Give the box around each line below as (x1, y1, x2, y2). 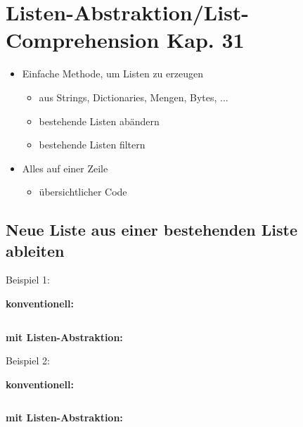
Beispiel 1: (6, 272, 50, 287)
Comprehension (6, 25, 160, 54)
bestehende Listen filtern (39, 137, 146, 152)
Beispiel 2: (6, 353, 50, 368)
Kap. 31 (167, 25, 245, 54)
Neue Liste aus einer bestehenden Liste (6, 219, 297, 241)
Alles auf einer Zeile (22, 160, 108, 175)
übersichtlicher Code (39, 184, 127, 199)
